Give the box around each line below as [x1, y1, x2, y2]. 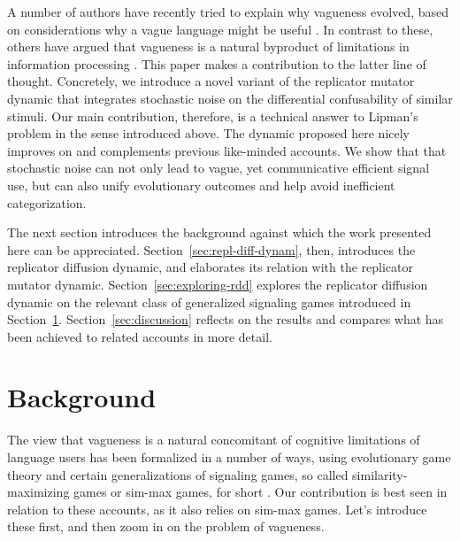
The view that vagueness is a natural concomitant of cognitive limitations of [7, 430, 420, 449]
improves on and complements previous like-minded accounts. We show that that [7, 141, 447, 159]
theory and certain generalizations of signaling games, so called [7, 465, 349, 483]
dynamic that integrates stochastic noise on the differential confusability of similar [7, 89, 453, 107]
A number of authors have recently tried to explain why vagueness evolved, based [7, 3, 448, 20]
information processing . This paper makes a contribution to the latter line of [7, 54, 426, 73]
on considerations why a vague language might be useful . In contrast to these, [7, 19, 433, 38]
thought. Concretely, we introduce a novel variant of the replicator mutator [7, 72, 415, 90]
